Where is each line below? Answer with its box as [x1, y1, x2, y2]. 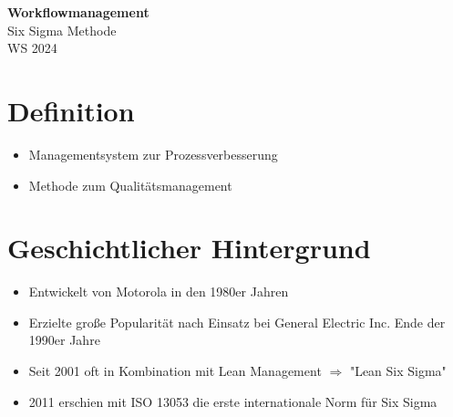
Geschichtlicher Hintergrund [7, 229, 371, 266]
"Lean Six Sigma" [349, 361, 447, 380]
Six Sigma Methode [7, 20, 117, 39]
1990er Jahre [28, 330, 100, 349]
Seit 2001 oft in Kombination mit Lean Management [28, 361, 322, 380]
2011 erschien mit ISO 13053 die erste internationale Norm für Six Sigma [28, 391, 438, 411]
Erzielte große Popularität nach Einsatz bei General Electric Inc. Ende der [28, 312, 446, 331]
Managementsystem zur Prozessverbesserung [28, 144, 278, 163]
